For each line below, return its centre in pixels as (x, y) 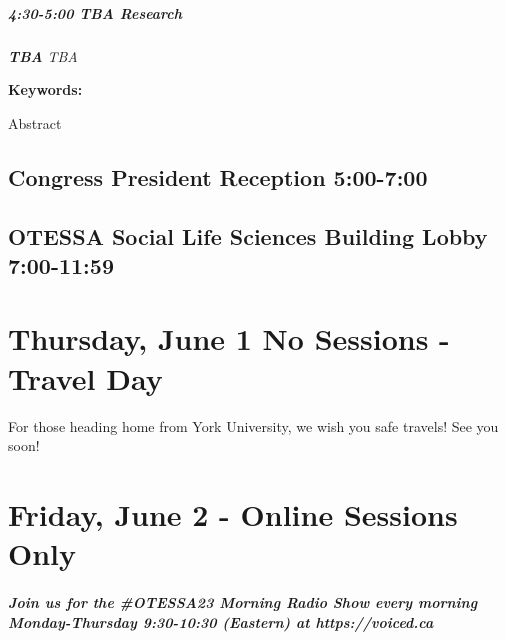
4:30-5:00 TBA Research (95, 12)
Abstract (35, 122)
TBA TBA (43, 55)
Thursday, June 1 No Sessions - (229, 338)
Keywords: (45, 89)
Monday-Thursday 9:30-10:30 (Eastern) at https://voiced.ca (221, 621)
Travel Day (85, 377)
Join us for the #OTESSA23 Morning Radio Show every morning (243, 601)
